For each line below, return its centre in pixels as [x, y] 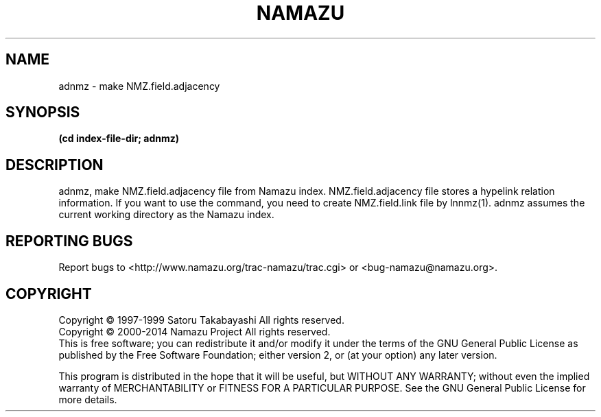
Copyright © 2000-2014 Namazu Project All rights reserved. [195, 331]
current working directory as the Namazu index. [166, 215]
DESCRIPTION [55, 165]
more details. [88, 399]
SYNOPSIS [43, 112]
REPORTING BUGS [69, 241]
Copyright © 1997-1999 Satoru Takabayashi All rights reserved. [201, 320]
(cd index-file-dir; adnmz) [119, 139]
